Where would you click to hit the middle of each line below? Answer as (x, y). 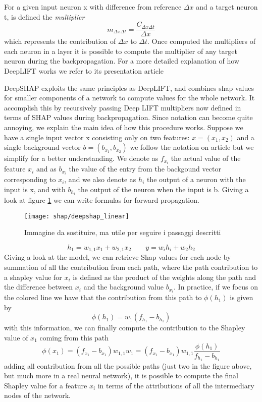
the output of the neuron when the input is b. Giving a (163, 189)
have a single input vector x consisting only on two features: (97, 137)
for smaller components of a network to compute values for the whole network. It (129, 98)
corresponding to (30, 179)
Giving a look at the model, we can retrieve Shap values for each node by (118, 257)
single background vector (42, 147)
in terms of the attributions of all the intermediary (176, 385)
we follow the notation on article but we (192, 147)
